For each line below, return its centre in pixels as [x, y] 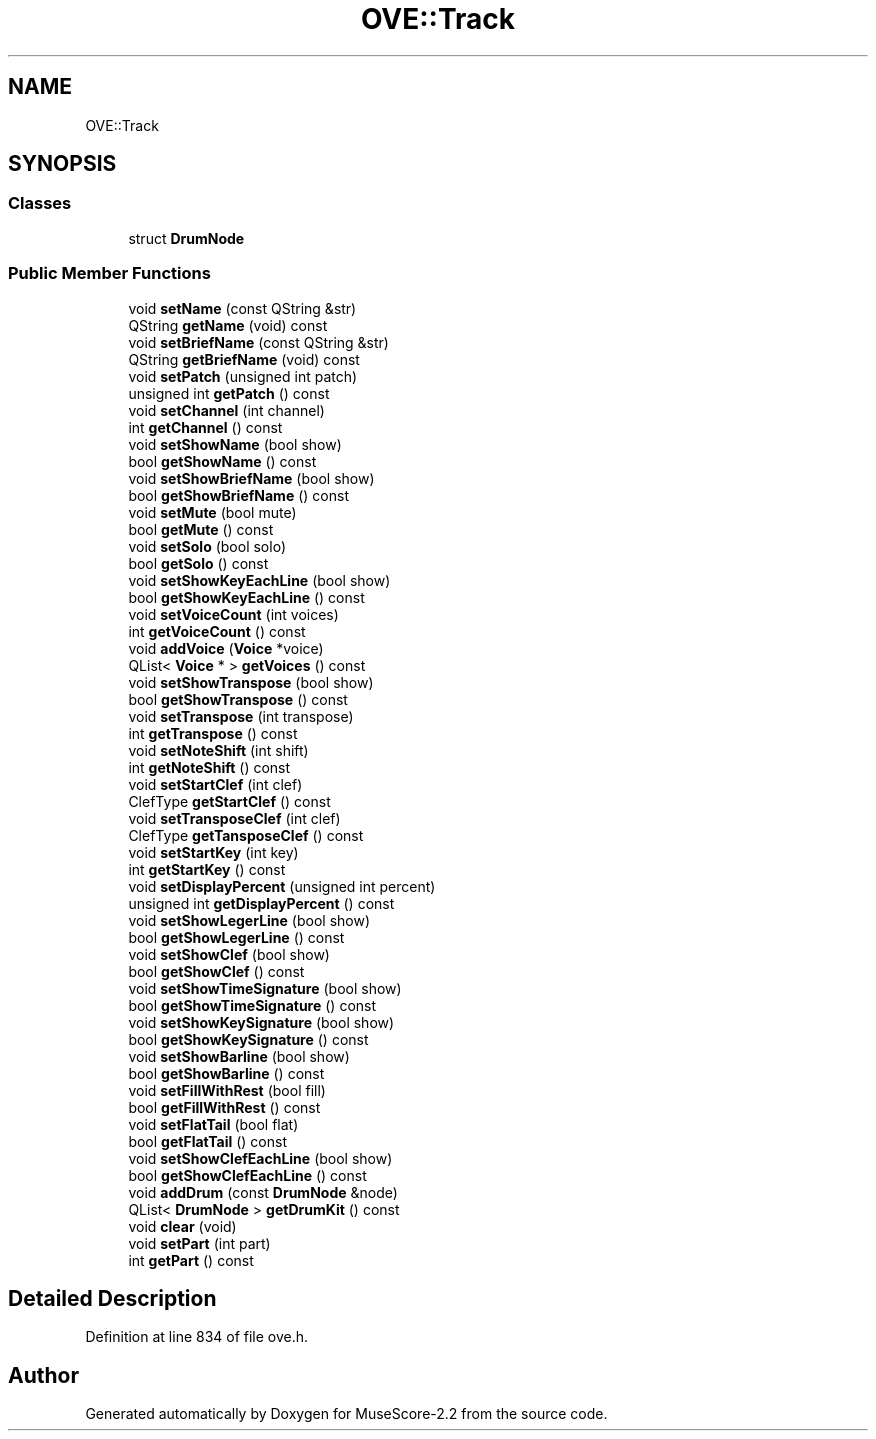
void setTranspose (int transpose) [241, 716]
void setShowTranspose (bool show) [251, 682]
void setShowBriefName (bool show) [251, 478]
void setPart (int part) [199, 1243]
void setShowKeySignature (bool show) [261, 1022]
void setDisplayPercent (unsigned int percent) [282, 886]
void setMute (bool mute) [212, 512]
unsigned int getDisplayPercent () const [261, 903]
